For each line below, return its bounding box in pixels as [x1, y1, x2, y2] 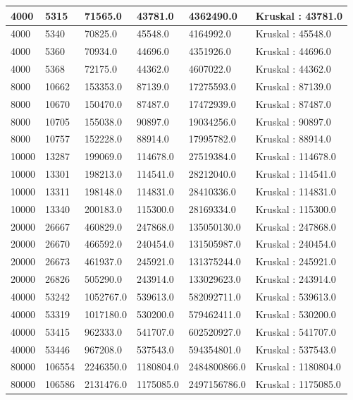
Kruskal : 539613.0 [255, 289, 336, 303]
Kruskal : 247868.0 [255, 219, 336, 234]
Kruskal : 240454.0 [255, 236, 336, 251]
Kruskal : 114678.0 [255, 149, 336, 164]
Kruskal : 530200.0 [255, 306, 336, 321]
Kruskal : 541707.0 [255, 324, 336, 339]
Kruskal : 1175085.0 [255, 377, 341, 392]
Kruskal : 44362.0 [255, 61, 331, 76]
